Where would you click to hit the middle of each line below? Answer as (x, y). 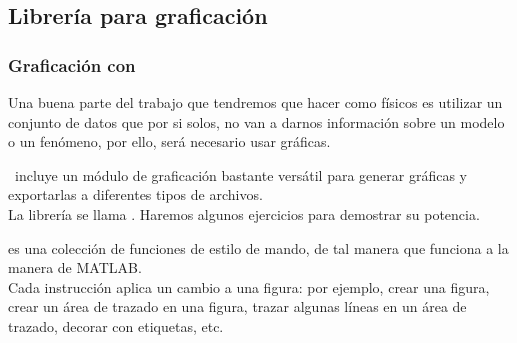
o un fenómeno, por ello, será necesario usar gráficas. (169, 141)
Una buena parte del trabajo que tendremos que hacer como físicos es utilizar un (255, 102)
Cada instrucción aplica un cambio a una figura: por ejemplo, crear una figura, (249, 286)
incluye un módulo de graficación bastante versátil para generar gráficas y (240, 174)
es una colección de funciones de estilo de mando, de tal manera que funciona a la (258, 247)
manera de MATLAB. (75, 267)
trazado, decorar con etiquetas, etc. (116, 325)
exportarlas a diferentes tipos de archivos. (135, 194)
